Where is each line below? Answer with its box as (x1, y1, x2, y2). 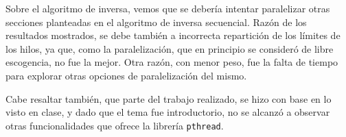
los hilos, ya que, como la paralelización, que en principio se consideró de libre (5, 41, 334, 55)
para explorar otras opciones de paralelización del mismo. (5, 68, 247, 82)
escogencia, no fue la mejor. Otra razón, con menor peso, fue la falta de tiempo (5, 55, 338, 69)
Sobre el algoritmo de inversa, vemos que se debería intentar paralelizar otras (5, 1, 330, 15)
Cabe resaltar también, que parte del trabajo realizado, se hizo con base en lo (5, 91, 332, 105)
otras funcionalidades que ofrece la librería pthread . (5, 118, 224, 132)
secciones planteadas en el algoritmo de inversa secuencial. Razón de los (5, 14, 307, 29)
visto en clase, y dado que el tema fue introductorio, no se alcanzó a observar (5, 105, 330, 119)
